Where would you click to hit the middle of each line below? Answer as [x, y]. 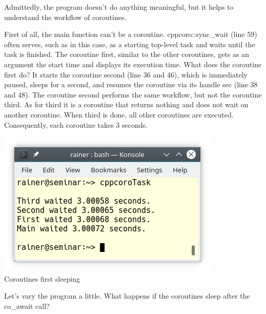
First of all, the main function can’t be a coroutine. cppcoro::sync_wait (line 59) [131, 34]
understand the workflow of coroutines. [65, 17]
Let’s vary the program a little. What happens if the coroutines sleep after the [127, 296]
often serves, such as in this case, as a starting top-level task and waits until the [130, 44]
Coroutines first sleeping [42, 278]
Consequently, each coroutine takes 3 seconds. [76, 124]
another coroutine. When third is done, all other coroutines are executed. [119, 114]
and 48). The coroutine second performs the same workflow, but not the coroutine [133, 94]
